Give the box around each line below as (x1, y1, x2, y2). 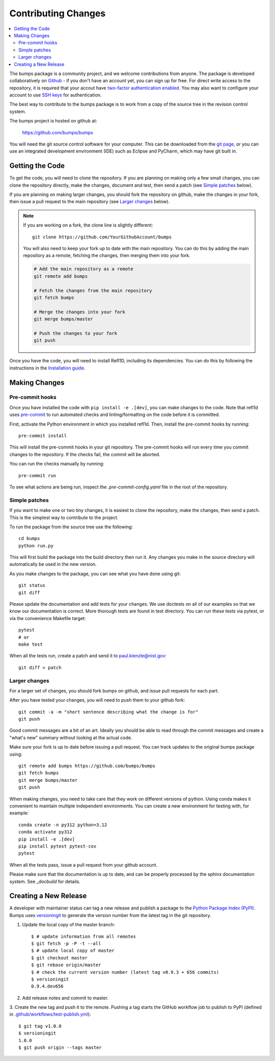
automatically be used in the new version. (9, 561, 97, 567)
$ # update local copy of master (31, 948, 115, 954)
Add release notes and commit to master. (22, 995, 109, 1001)
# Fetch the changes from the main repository (34, 287, 152, 293)
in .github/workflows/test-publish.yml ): (9, 1011, 91, 1018)
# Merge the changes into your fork (34, 309, 126, 315)
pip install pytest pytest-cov (18, 843, 97, 849)
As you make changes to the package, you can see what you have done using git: (9, 571, 181, 577)
